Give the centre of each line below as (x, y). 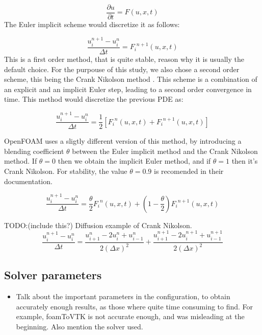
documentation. (28, 181)
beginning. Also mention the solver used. (80, 326)
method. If (21, 161)
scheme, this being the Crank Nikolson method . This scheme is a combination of (131, 79)
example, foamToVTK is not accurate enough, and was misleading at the (130, 316)
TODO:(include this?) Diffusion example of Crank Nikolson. (98, 225)
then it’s (245, 161)
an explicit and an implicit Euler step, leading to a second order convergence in (128, 89)
